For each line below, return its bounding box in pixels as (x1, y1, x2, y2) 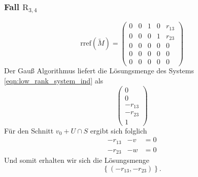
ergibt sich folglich (90, 125, 147, 136)
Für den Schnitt (4, 125, 54, 136)
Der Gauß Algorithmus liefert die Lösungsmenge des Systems (4, 65, 194, 76)
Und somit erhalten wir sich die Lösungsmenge (4, 155, 150, 165)
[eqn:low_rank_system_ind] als (4, 75, 104, 86)
